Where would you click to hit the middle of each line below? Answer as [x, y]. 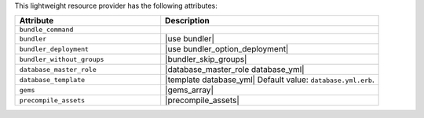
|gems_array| [189, 90]
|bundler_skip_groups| [206, 59]
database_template [52, 79]
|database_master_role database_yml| [235, 70]
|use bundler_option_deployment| [227, 49]
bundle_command [46, 30]
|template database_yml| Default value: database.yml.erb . [270, 80]
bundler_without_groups [62, 59]
